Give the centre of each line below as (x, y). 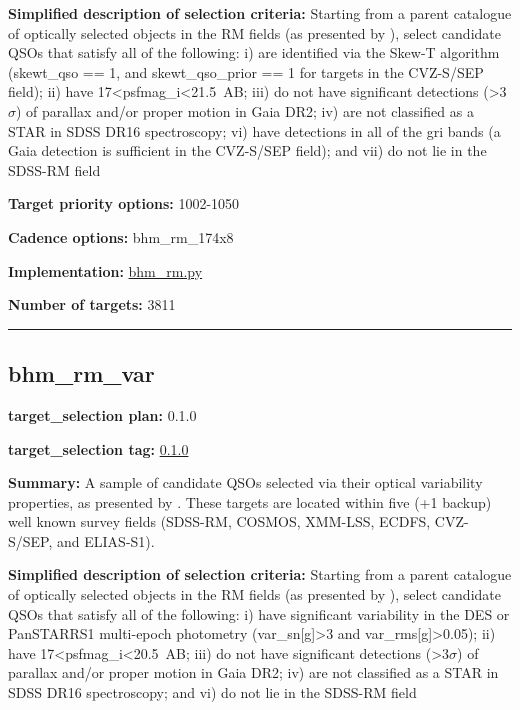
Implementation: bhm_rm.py (105, 270)
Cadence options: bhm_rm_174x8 (121, 236)
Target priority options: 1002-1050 (124, 203)
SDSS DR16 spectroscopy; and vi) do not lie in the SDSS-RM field (212, 692)
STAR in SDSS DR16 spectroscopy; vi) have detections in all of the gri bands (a (254, 130)
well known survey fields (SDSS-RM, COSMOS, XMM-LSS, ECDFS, (219, 521)
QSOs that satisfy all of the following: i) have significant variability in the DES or (259, 613)
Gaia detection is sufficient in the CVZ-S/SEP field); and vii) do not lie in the (247, 150)
